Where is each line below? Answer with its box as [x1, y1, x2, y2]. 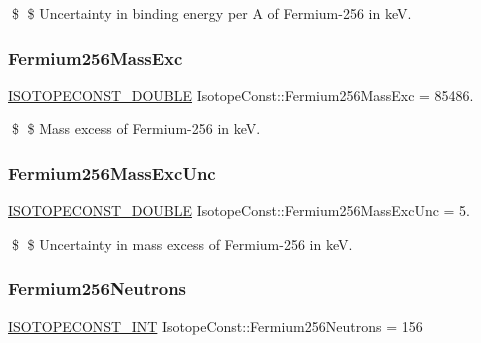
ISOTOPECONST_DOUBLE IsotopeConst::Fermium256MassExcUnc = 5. [8, 200, 470, 221]
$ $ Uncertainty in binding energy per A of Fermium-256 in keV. [11, 3, 412, 23]
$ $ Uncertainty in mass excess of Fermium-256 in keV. [11, 233, 353, 254]
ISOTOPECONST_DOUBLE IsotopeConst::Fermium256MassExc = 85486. [8, 84, 474, 105]
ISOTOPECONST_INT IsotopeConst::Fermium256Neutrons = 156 [8, 315, 423, 336]
